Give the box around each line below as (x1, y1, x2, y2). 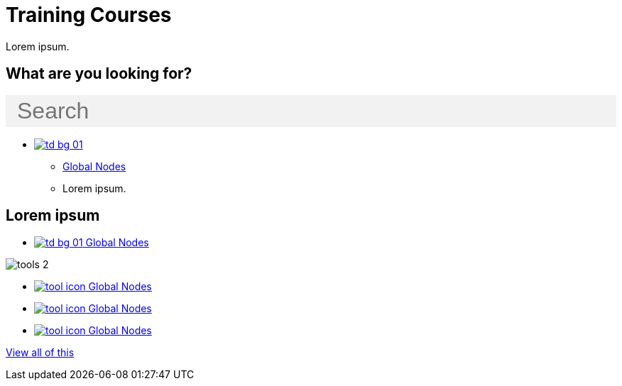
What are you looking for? (6, 65, 192, 83)
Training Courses (6, 3, 172, 27)
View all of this (6, 346, 75, 359)
